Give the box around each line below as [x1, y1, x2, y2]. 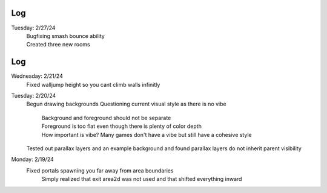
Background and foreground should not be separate [41, 114, 171, 121]
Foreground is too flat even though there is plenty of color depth [41, 122, 202, 130]
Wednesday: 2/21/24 [11, 72, 63, 80]
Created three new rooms [26, 41, 90, 48]
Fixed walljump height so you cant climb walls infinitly [26, 81, 160, 88]
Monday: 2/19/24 [11, 156, 54, 163]
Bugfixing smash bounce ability [26, 32, 105, 39]
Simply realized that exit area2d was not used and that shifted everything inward [41, 176, 242, 183]
